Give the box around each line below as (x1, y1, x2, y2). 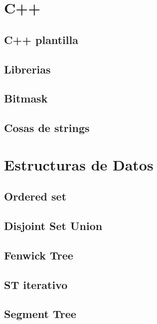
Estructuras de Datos (4, 154, 154, 174)
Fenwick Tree (4, 247, 73, 262)
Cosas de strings (4, 120, 90, 135)
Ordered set (4, 188, 67, 204)
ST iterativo (4, 276, 68, 292)
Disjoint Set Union (4, 218, 103, 233)
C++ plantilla (4, 31, 78, 47)
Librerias (4, 61, 51, 76)
